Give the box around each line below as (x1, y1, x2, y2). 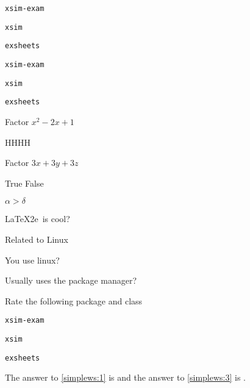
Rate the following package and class (5, 294, 143, 307)
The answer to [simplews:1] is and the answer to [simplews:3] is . (5, 371, 246, 384)
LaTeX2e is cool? (5, 212, 70, 225)
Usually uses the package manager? (5, 274, 137, 287)
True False (5, 176, 44, 189)
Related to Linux (5, 232, 68, 245)
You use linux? (5, 253, 60, 266)
